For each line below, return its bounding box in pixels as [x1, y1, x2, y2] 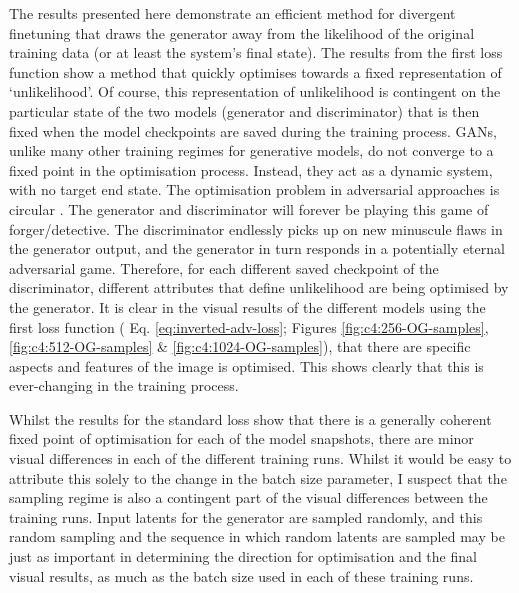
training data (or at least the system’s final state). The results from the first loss [9, 42, 503, 63]
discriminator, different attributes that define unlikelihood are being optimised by [9, 277, 509, 298]
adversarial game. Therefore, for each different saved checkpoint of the [9, 257, 439, 278]
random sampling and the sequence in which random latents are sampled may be [9, 526, 505, 547]
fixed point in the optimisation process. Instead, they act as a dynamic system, [9, 159, 493, 180]
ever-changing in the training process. [9, 375, 239, 396]
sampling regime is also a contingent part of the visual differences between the [9, 487, 488, 508]
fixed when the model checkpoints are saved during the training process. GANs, [9, 120, 497, 141]
